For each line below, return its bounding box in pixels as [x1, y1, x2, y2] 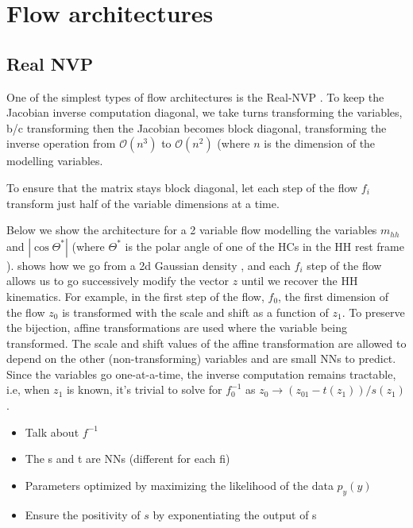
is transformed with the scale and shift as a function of [62, 303, 329, 320]
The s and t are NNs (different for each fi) [25, 450, 230, 467]
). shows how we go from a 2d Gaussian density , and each [6, 256, 291, 273]
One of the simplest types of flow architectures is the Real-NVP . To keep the [6, 88, 384, 105]
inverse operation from [6, 135, 116, 152]
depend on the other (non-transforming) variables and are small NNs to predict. [6, 350, 396, 367]
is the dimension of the [264, 135, 376, 152]
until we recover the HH [241, 272, 358, 289]
